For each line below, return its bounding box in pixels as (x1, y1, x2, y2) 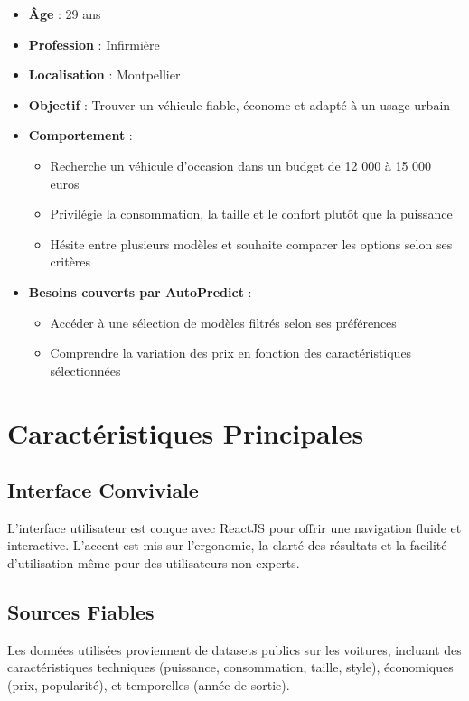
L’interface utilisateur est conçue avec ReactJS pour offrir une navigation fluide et (7, 518, 462, 537)
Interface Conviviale (7, 476, 199, 504)
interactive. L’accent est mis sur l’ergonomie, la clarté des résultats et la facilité (7, 536, 447, 555)
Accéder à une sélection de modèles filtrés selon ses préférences (50, 313, 397, 332)
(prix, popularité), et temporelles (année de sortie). (7, 676, 290, 695)
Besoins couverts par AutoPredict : (28, 282, 252, 301)
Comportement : (28, 126, 133, 145)
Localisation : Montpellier (28, 65, 181, 84)
